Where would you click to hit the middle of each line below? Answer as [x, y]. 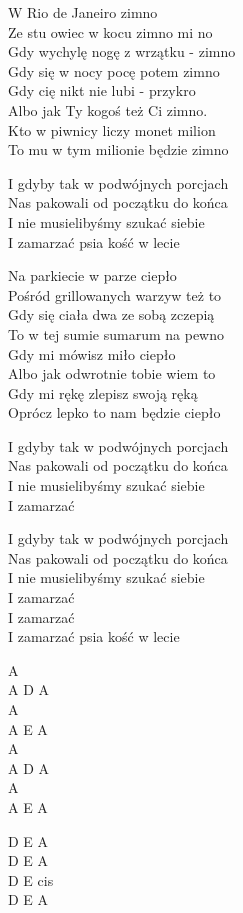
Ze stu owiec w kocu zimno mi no [110, 31]
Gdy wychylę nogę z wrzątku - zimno [122, 51]
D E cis [31, 879]
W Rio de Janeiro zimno [83, 12]
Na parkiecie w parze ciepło [92, 275]
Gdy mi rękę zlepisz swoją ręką [103, 392]
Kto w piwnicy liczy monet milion [112, 129]
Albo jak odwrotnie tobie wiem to [112, 373]
